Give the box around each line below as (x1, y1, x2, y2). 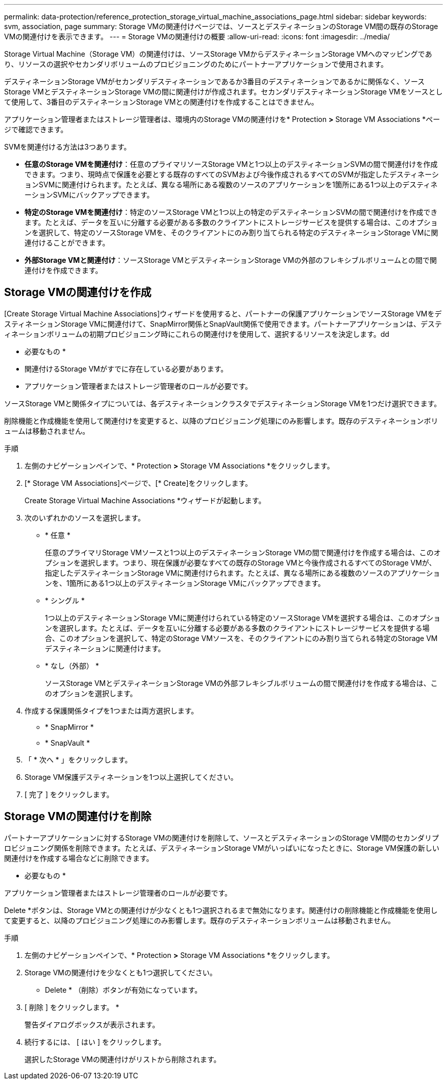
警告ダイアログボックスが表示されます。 (24, 1020, 160, 1029)
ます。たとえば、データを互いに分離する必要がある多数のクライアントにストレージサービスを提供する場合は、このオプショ (24, 218, 438, 227)
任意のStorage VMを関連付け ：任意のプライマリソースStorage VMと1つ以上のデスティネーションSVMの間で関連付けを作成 (24, 160, 438, 168)
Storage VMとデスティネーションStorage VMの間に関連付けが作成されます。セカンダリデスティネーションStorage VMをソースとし (4, 87, 443, 96)
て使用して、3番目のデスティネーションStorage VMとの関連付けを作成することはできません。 (4, 97, 318, 106)
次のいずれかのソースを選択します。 (24, 513, 145, 522)
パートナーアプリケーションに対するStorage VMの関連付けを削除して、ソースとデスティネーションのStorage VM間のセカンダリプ (4, 833, 439, 842)
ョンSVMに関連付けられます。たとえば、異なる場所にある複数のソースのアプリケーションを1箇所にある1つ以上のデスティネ (24, 180, 438, 189)
